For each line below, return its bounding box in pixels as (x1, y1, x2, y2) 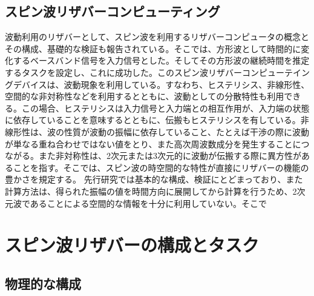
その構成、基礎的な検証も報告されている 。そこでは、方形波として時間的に (5, 42, 301, 55)
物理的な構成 (5, 274, 81, 292)
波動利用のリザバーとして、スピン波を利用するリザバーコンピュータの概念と (5, 30, 309, 43)
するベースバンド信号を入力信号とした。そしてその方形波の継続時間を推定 (13, 54, 310, 67)
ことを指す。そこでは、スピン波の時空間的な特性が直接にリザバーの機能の (13, 161, 309, 173)
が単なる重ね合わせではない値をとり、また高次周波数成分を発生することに (5, 137, 301, 150)
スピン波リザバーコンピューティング (5, 2, 220, 21)
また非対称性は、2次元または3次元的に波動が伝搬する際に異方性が (38, 149, 301, 162)
